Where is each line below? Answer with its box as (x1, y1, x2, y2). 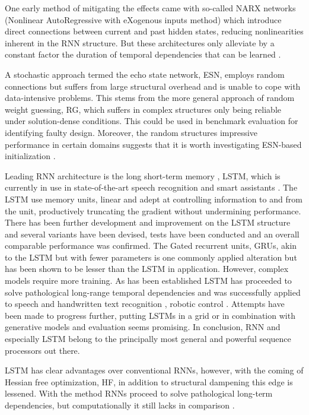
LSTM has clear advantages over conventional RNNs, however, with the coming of (5, 364, 304, 376)
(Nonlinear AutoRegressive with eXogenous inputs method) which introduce (5, 13, 282, 26)
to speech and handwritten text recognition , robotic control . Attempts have (5, 297, 285, 310)
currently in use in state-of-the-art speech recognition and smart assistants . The (5, 181, 298, 194)
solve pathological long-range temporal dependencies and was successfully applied (5, 286, 301, 298)
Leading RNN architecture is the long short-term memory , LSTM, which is (5, 169, 281, 182)
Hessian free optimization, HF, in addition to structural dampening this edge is (5, 375, 293, 388)
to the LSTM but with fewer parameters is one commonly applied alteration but (5, 251, 297, 263)
